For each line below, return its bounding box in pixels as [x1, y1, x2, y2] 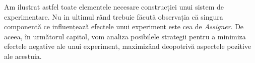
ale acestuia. [4, 50, 42, 61]
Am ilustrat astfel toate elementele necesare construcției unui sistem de [4, 2, 224, 12]
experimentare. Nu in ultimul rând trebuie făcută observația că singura [4, 11, 223, 22]
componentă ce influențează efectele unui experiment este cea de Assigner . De [4, 21, 244, 32]
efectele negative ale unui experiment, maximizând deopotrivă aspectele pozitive [4, 41, 251, 51]
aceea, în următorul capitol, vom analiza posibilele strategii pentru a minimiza [4, 31, 246, 41]
